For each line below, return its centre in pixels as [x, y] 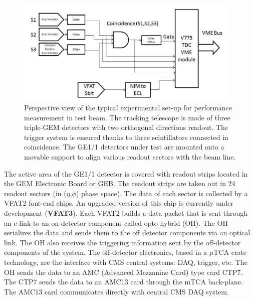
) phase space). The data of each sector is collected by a [162, 193]
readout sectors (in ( [35, 193]
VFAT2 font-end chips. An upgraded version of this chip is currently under [119, 203]
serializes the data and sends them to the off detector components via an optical [127, 233]
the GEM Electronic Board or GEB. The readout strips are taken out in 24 [120, 183]
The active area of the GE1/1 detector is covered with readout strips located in [126, 173]
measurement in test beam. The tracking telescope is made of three [127, 117]
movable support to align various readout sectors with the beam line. [130, 157]
